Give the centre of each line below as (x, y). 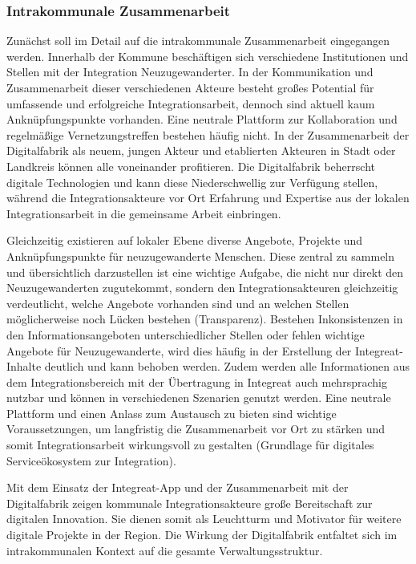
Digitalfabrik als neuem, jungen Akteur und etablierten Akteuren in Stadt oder (201, 150)
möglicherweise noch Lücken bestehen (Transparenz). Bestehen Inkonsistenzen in (205, 319)
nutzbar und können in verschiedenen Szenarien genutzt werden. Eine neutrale (199, 398)
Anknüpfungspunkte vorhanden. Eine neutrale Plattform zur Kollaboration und (202, 119)
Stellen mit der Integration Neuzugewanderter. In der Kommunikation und (190, 72)
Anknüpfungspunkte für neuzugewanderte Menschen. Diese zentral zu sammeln (201, 256)
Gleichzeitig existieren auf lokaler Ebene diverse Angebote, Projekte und (185, 240)
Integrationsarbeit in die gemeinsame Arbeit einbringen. (144, 213)
